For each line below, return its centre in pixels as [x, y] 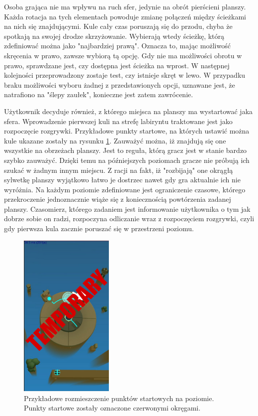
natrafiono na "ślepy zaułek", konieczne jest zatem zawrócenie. [99, 94]
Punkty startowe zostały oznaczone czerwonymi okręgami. [112, 408]
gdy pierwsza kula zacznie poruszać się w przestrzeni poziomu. [99, 228]
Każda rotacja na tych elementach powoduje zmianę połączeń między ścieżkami [125, 16]
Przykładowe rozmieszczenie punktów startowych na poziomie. [119, 398]
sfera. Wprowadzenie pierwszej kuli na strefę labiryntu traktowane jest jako [118, 121]
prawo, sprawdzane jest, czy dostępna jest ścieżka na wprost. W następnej [117, 65]
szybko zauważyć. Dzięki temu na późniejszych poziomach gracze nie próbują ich [127, 160]
